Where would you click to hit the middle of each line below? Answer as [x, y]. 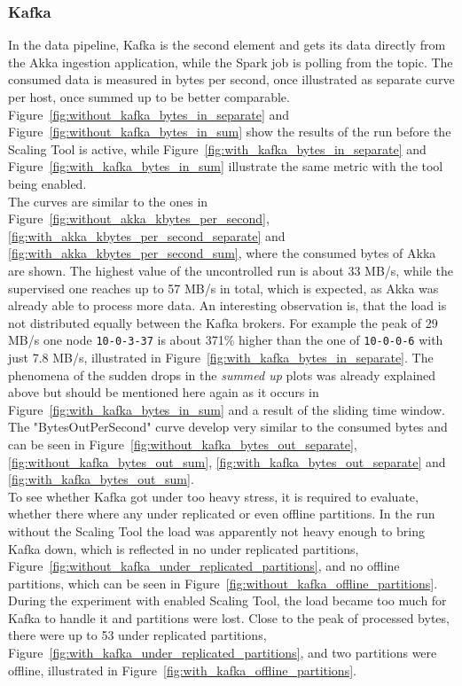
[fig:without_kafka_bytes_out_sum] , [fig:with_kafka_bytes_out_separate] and [227, 461]
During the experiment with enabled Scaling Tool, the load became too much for [227, 600]
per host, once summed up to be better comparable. [149, 97]
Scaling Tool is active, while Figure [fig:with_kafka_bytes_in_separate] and [217, 148]
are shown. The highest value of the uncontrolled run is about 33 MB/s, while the [231, 270]
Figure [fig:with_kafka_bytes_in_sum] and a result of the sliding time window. [227, 409]
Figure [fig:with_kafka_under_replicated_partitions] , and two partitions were [223, 653]
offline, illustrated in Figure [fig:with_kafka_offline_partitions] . [182, 670]
